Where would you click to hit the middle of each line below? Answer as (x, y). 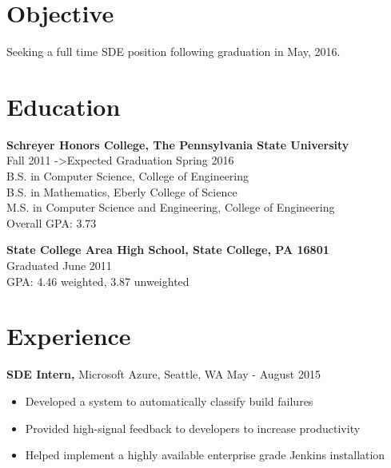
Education (64, 106)
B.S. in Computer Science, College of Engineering (128, 176)
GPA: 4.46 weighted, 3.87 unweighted (98, 281)
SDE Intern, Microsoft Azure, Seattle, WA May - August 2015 (164, 374)
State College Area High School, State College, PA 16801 (168, 250)
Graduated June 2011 (59, 265)
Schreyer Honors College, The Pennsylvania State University (178, 144)
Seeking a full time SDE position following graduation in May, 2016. (174, 52)
